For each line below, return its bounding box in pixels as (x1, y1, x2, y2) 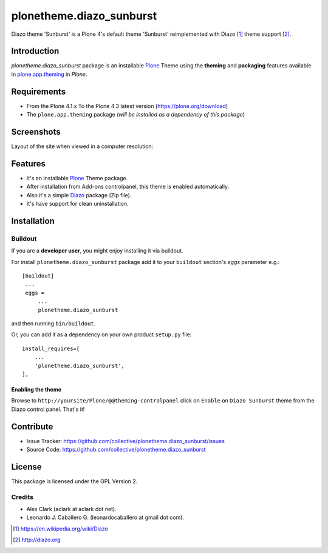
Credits (11, 492, 33, 501)
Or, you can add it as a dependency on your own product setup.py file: (11, 331, 192, 338)
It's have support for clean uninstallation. (26, 200, 129, 208)
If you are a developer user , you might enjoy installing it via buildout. (11, 247, 183, 254)
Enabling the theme (11, 385, 62, 393)
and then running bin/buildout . (11, 320, 96, 327)
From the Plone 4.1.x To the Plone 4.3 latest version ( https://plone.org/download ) (26, 102, 228, 109)
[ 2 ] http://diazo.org (13, 536, 61, 543)
